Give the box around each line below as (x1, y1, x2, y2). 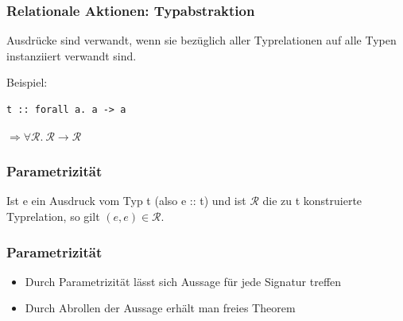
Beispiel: (6, 74, 48, 91)
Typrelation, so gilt (6, 208, 100, 224)
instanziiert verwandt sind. (6, 47, 137, 64)
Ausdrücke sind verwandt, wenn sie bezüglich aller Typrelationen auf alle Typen (6, 32, 397, 48)
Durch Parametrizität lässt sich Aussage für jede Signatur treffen (25, 273, 342, 289)
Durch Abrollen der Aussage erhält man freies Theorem (25, 300, 296, 316)
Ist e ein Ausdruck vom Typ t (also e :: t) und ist (6, 192, 246, 209)
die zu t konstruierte (262, 192, 362, 209)
